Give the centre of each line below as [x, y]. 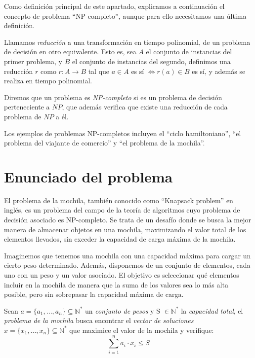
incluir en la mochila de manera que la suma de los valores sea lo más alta [116, 284]
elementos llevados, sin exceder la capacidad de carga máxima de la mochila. [120, 239]
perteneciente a [27, 107]
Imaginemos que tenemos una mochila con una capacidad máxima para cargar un [127, 255]
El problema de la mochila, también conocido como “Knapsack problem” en [119, 200]
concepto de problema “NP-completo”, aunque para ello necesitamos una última [125, 16]
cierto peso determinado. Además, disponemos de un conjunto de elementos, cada [127, 265]
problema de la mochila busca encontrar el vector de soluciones [99, 320]
